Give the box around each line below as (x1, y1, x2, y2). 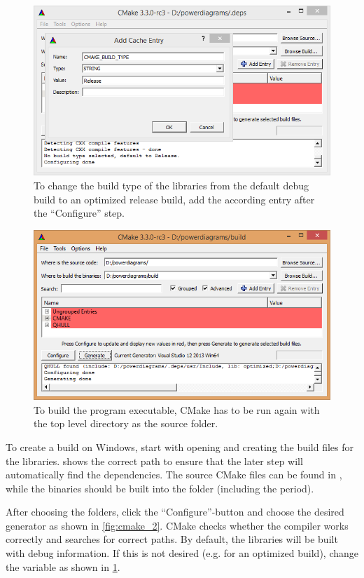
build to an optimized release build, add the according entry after (34, 191, 315, 206)
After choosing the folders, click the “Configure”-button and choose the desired (6, 504, 344, 519)
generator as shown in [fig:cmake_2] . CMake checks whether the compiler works (6, 518, 349, 532)
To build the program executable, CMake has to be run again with (34, 402, 320, 417)
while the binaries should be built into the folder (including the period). (6, 480, 314, 495)
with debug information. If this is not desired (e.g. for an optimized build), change (6, 546, 359, 560)
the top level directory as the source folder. (34, 416, 218, 431)
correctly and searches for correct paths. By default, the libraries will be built (6, 532, 338, 546)
